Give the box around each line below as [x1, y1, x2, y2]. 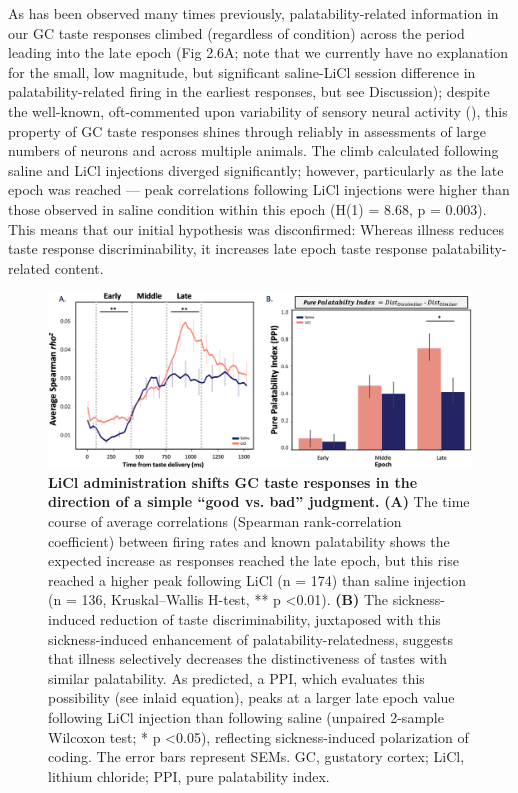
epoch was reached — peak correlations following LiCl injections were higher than [8, 179, 510, 200]
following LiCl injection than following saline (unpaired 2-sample [48, 707, 444, 727]
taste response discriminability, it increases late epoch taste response [8, 238, 428, 259]
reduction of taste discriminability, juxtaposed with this [100, 609, 441, 630]
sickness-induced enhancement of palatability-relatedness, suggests [48, 628, 454, 649]
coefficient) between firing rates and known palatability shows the [48, 530, 450, 551]
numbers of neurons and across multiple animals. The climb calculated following [8, 140, 499, 161]
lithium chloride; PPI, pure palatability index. [48, 765, 330, 786]
